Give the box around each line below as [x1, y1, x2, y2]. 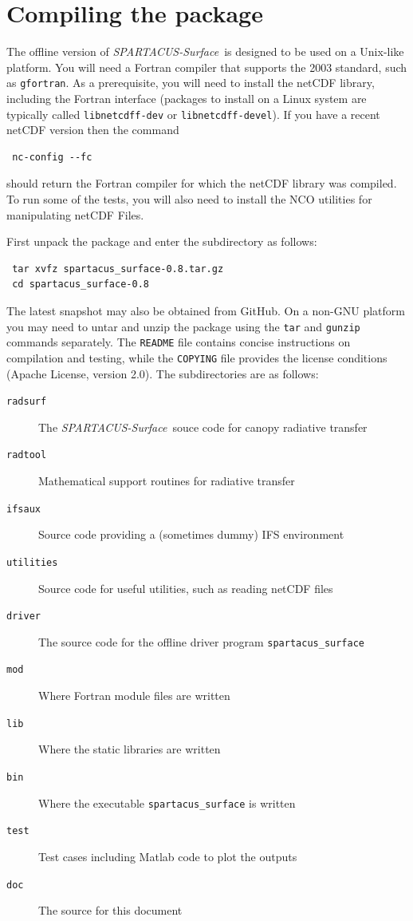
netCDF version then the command [6, 121, 179, 138]
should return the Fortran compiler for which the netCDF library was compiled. [6, 175, 397, 192]
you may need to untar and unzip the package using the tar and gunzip [6, 318, 360, 334]
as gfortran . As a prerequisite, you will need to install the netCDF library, [6, 74, 375, 91]
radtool [6, 449, 47, 461]
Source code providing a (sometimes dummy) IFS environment [38, 526, 344, 543]
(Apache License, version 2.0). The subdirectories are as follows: [6, 365, 319, 381]
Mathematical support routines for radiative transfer [38, 472, 295, 489]
